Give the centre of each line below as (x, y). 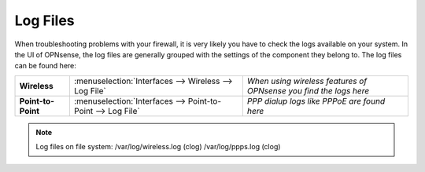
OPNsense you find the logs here (308, 90)
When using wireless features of (307, 81)
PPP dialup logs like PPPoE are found (316, 101)
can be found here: (45, 66)
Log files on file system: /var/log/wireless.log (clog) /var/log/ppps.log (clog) (158, 147)
